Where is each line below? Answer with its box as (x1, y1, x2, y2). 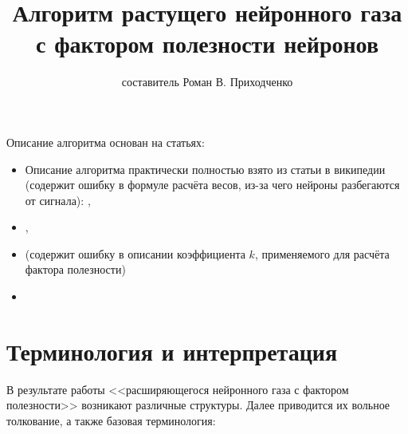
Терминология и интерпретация (6, 334, 338, 367)
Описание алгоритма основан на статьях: (6, 133, 205, 150)
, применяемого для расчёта (254, 245, 390, 262)
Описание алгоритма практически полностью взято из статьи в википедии (25, 160, 386, 177)
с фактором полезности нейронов (35, 27, 379, 60)
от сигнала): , (25, 191, 91, 208)
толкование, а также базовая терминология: (6, 412, 216, 428)
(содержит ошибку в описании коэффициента (25, 245, 245, 262)
